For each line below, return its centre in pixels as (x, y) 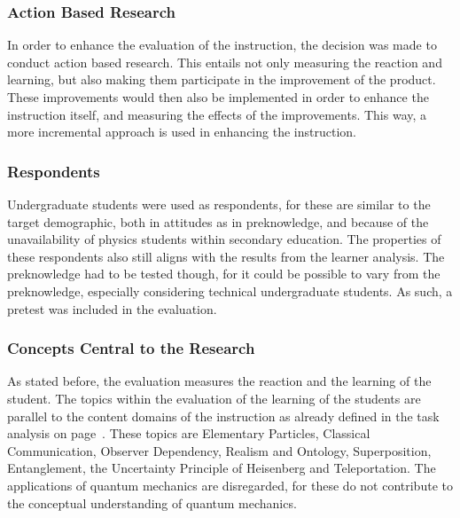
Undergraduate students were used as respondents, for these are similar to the (219, 204)
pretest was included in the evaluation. (112, 308)
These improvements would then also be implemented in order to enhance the (218, 97)
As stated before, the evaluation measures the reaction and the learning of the (219, 381)
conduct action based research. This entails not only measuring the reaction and (225, 62)
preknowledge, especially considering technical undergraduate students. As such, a (230, 290)
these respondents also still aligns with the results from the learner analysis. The (226, 256)
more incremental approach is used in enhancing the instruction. (182, 132)
